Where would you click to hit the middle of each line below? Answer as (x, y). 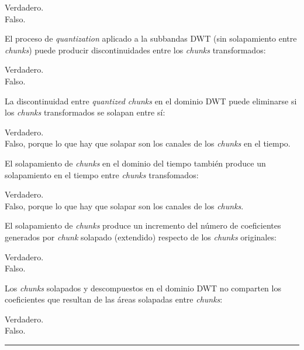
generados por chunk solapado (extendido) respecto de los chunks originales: (141, 237)
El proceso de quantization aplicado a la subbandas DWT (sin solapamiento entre (151, 38)
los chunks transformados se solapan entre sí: (85, 112)
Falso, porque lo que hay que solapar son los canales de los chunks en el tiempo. (148, 143)
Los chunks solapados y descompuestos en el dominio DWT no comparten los (143, 288)
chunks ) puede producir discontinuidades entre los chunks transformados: (135, 50)
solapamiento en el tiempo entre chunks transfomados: (102, 174)
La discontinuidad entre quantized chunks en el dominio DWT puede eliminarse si (151, 101)
